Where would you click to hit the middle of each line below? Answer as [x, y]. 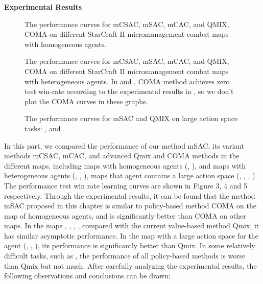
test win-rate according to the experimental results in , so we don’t [129, 91]
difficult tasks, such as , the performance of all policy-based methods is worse [125, 256]
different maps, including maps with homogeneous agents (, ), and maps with [125, 165]
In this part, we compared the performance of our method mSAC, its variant [124, 145]
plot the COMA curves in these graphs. [86, 101]
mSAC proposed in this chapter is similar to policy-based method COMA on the [130, 206]
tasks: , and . [45, 128]
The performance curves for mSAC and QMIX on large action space [131, 118]
